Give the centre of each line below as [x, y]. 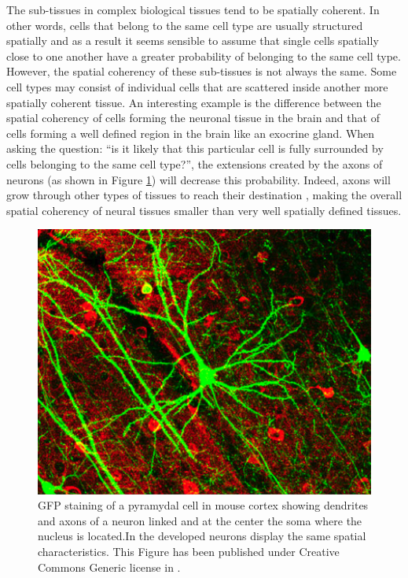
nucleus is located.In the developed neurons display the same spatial [202, 536]
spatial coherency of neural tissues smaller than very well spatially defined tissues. [204, 210]
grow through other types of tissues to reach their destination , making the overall [204, 195]
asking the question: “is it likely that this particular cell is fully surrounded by [195, 148]
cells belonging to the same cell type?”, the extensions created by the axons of [195, 163]
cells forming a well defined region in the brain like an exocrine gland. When [191, 133]
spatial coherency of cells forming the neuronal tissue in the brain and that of [193, 118]
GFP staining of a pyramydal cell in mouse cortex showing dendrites [203, 505]
